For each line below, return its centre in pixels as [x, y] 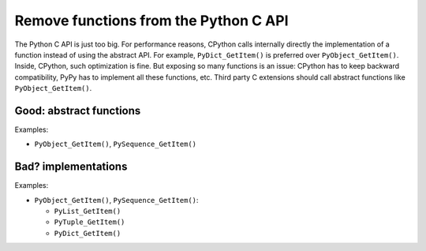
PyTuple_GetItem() [90, 222]
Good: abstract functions [78, 111]
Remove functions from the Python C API [151, 21]
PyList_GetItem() [88, 212]
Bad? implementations [71, 167]
